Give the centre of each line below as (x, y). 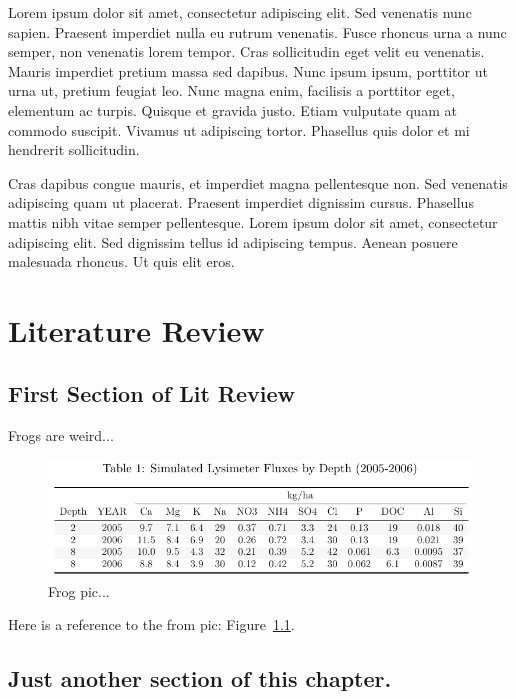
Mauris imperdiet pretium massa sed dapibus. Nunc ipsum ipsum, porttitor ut (248, 70)
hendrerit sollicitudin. (74, 149)
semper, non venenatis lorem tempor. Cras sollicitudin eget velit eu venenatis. (246, 51)
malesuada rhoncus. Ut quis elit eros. (121, 261)
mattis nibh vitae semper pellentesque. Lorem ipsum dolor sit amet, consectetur (253, 221)
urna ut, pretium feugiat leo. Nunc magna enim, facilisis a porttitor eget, (231, 90)
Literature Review (136, 329)
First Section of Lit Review (151, 393)
